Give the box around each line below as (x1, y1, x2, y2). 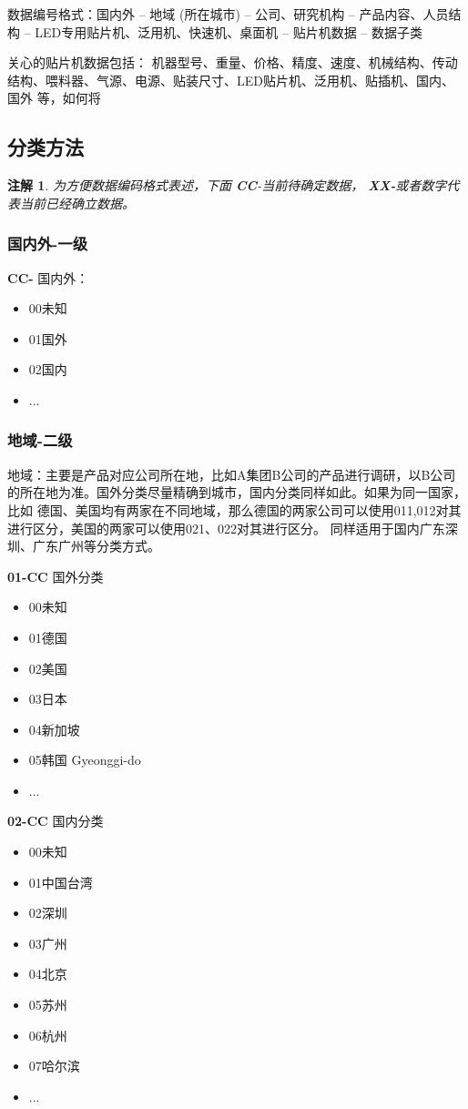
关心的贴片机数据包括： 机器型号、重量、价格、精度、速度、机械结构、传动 (7, 53, 458, 72)
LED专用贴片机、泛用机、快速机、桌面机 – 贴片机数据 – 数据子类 (35, 22, 422, 41)
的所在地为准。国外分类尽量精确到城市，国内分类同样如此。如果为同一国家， (7, 483, 466, 502)
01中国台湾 (28, 872, 93, 891)
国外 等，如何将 (7, 88, 101, 107)
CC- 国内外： (7, 268, 89, 287)
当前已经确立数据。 (19, 193, 135, 212)
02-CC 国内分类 (7, 811, 104, 830)
